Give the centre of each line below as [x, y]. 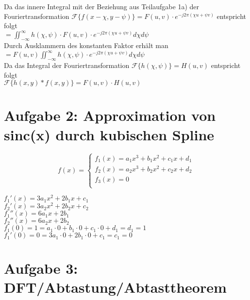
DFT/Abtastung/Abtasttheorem [115, 287]
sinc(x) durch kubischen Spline [109, 134]
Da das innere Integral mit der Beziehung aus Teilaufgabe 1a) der [102, 6]
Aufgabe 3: [41, 268]
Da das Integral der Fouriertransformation [67, 65]
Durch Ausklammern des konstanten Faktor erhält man [86, 45]
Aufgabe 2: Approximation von [110, 115]
